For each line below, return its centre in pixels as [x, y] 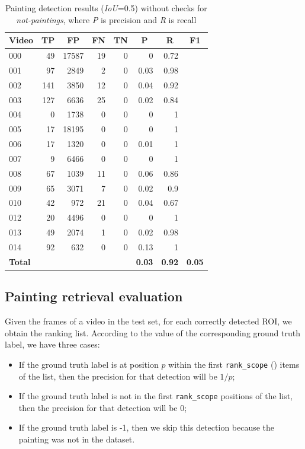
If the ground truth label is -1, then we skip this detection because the [147, 427]
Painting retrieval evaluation [94, 296]
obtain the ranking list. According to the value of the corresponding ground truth [153, 332]
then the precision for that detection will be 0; [103, 407]
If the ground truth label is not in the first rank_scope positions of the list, [156, 396]
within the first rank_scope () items [234, 364]
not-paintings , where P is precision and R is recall [106, 19]
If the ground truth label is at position [89, 364]
